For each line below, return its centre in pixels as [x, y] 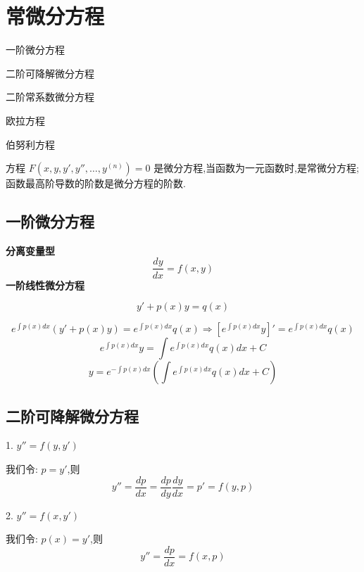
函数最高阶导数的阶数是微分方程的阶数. [96, 183]
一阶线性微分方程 [45, 285]
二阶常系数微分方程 [50, 97]
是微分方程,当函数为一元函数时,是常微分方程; [256, 168]
